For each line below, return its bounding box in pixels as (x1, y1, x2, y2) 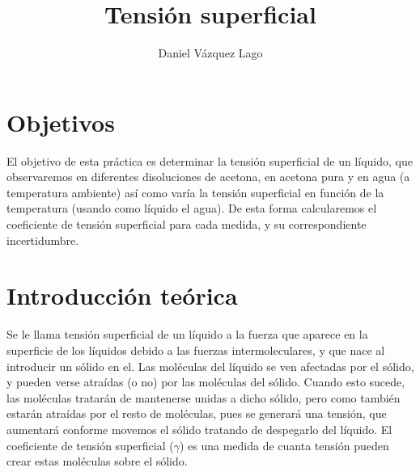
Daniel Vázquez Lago (158, 44, 263, 61)
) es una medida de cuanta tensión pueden (179, 436, 389, 453)
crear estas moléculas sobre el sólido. (6, 453, 188, 470)
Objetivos (6, 105, 115, 138)
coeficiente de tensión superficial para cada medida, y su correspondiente (6, 216, 367, 233)
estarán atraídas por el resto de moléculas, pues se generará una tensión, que (6, 405, 387, 422)
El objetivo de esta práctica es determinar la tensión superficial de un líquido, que (6, 152, 413, 169)
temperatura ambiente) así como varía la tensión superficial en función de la (6, 183, 384, 200)
